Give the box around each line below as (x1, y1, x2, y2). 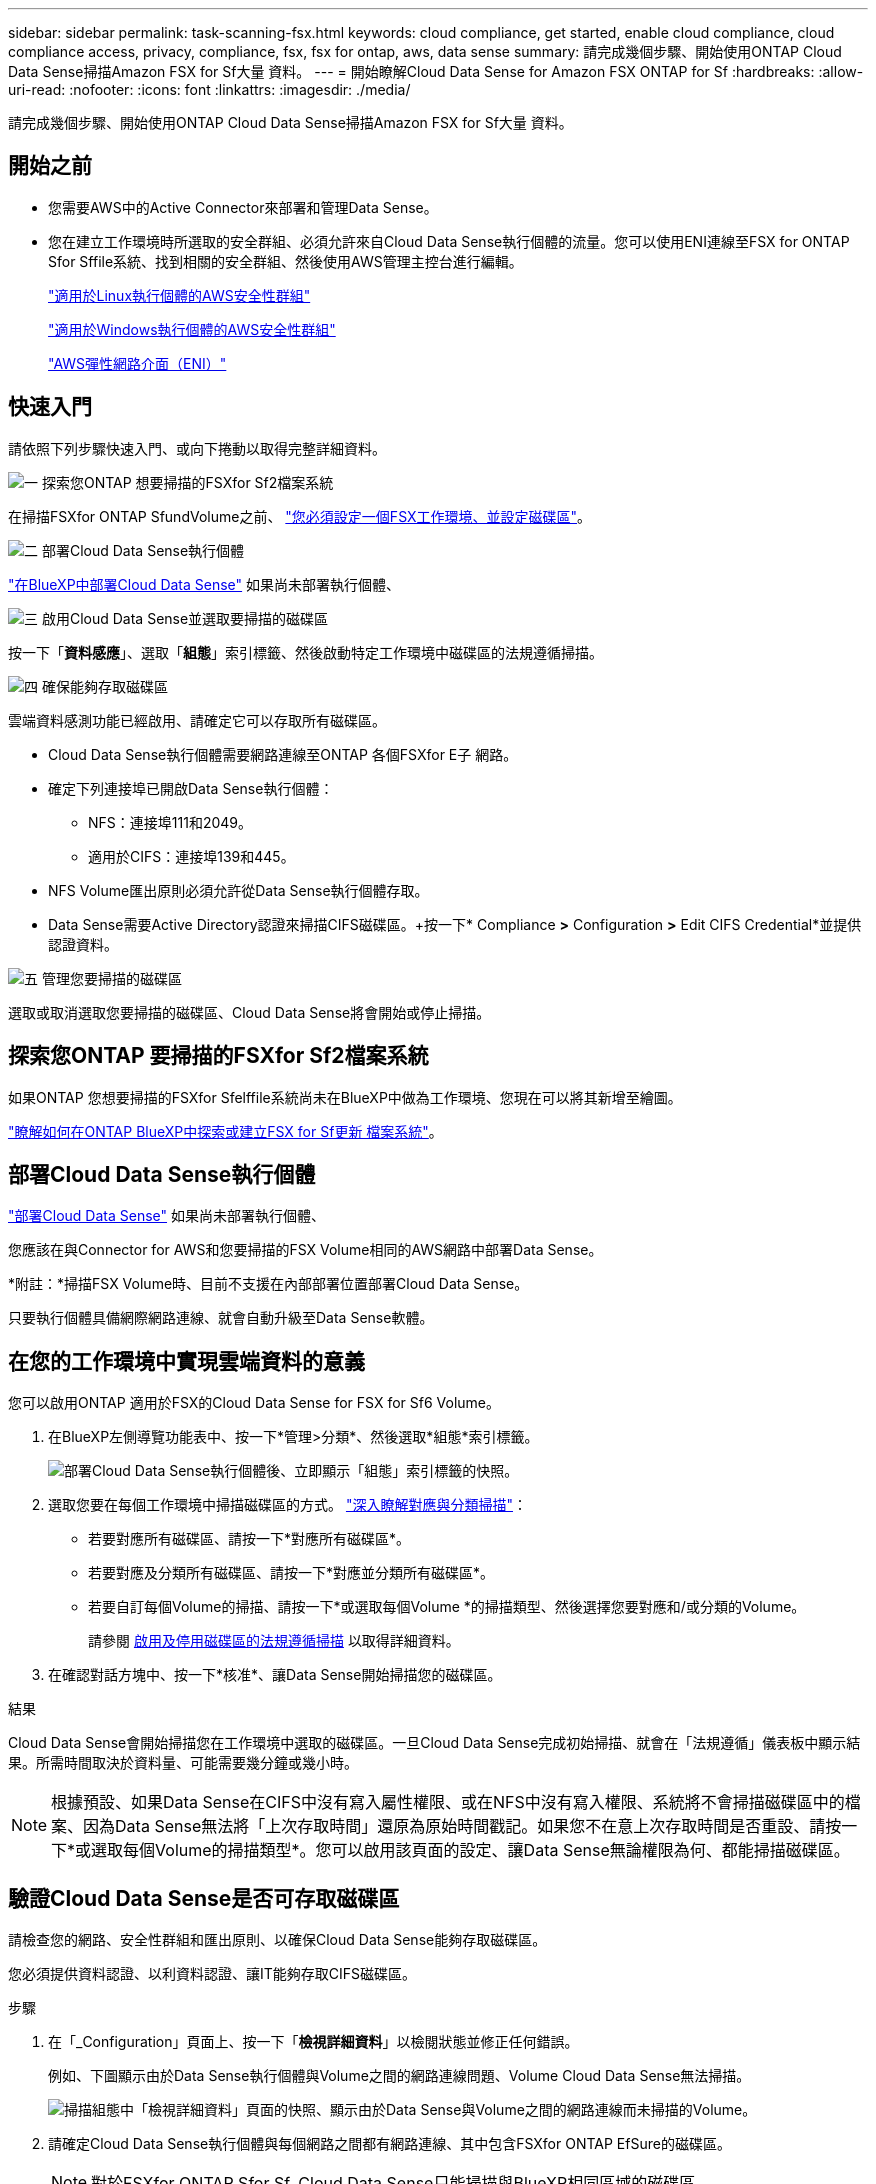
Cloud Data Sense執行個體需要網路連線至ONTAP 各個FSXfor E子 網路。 (48, 745, 518, 763)
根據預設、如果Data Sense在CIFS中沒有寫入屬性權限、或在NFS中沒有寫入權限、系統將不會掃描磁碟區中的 (51, 1792, 845, 1813)
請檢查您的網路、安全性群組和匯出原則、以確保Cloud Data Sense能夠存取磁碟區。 (8, 1931, 547, 1949)
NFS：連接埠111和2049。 (88, 813, 252, 831)
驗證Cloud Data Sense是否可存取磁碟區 (8, 1885, 400, 1911)
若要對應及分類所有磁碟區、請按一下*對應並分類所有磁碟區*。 (88, 1564, 495, 1582)
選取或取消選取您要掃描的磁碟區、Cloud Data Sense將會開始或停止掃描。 (8, 1003, 491, 1021)
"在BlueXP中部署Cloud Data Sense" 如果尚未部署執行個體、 (8, 575, 401, 593)
